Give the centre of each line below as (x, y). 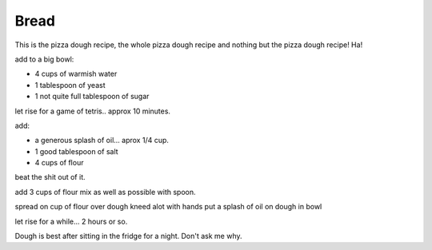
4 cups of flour (59, 163)
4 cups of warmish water (76, 74)
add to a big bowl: (44, 59)
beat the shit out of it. (50, 177)
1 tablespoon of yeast (70, 85)
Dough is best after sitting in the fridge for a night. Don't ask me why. (129, 236)
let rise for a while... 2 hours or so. (71, 221)
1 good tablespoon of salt (77, 151)
